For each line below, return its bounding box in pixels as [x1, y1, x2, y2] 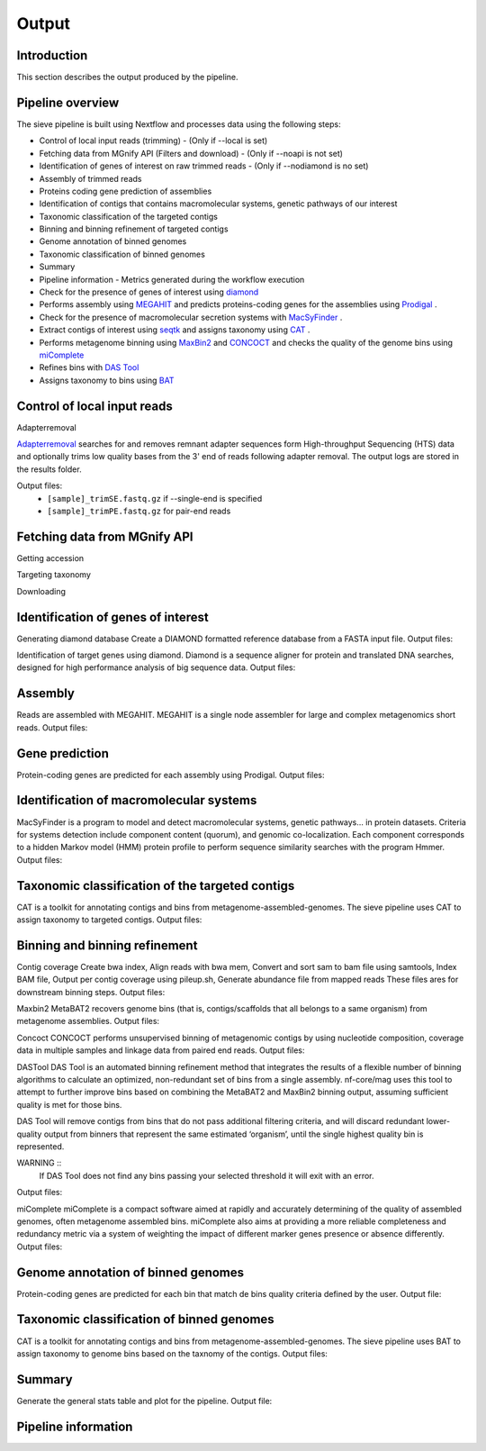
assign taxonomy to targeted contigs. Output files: [16, 914, 202, 925]
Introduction [16, 48, 88, 63]
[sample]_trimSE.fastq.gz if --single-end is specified [47, 493, 263, 503]
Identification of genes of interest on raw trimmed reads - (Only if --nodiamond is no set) [39, 160, 369, 171]
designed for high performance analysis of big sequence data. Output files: [16, 662, 296, 673]
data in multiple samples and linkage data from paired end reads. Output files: [16, 1045, 305, 1056]
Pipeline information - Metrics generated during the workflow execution [39, 274, 305, 285]
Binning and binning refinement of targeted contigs [39, 223, 229, 234]
